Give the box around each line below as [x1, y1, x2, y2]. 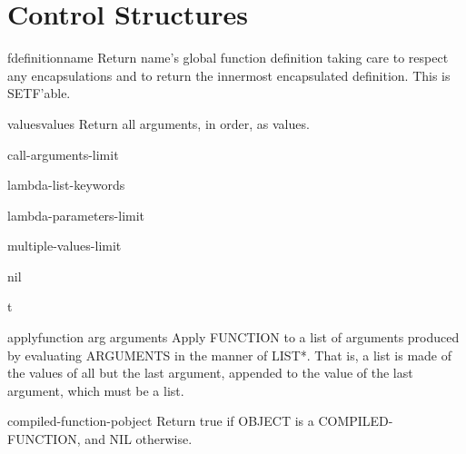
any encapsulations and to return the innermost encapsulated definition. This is [7, 65, 451, 84]
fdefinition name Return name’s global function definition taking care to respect [7, 48, 449, 67]
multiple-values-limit [7, 236, 122, 255]
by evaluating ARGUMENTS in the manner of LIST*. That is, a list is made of [7, 345, 452, 364]
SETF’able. [7, 84, 71, 103]
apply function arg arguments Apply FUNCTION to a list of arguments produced [7, 328, 460, 347]
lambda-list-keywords [7, 175, 125, 194]
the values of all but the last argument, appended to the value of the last [7, 363, 413, 382]
